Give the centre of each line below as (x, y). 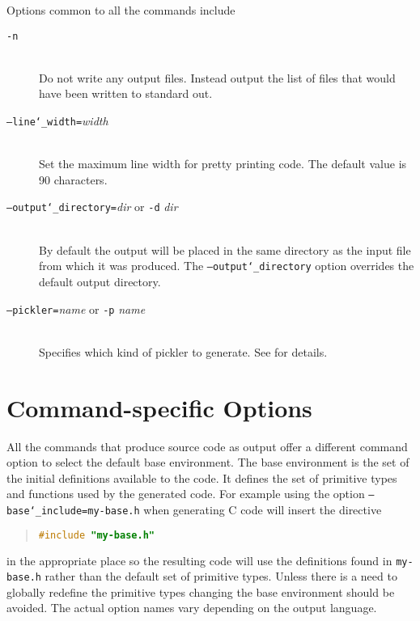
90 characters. (73, 179)
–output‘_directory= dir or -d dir (92, 207)
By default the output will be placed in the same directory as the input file (225, 249)
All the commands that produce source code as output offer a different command (207, 446)
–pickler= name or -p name (76, 308)
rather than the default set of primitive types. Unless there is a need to (221, 576)
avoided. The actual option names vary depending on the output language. (192, 608)
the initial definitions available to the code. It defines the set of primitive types (202, 477)
